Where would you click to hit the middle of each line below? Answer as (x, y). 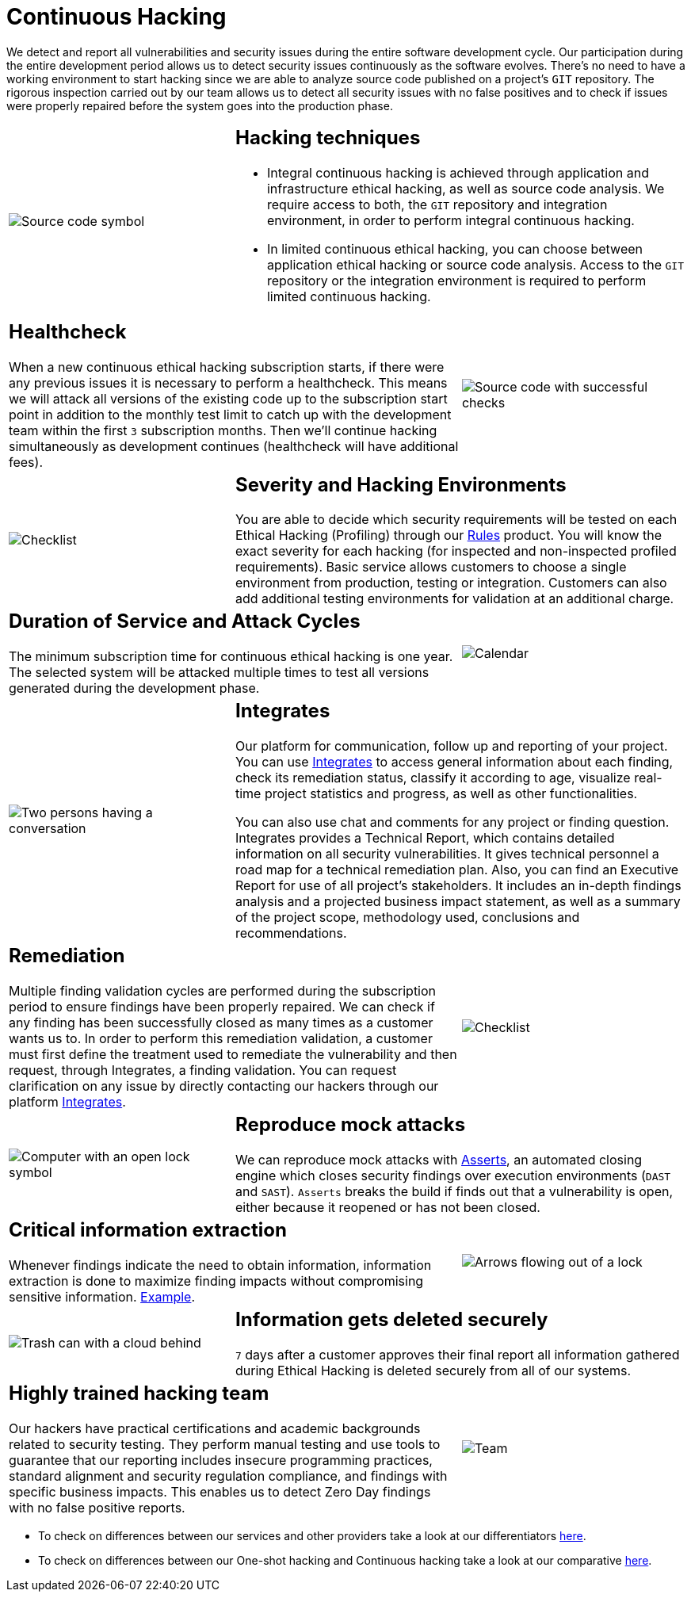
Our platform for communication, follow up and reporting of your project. (451, 746)
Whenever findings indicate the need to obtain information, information (220, 1265)
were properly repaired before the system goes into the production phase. (200, 105)
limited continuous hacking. (349, 296)
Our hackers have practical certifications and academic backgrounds (215, 1428)
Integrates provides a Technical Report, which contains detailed (425, 838)
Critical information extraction (148, 1230)
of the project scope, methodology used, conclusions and (407, 918)
